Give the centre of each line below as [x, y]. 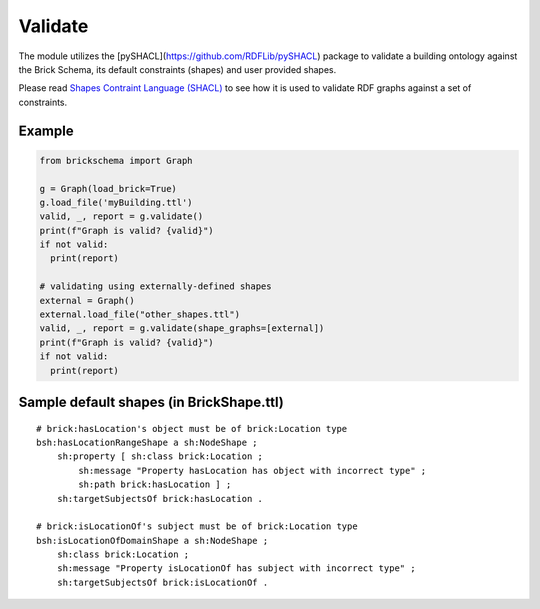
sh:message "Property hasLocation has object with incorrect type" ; [252, 470]
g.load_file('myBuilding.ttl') [116, 202]
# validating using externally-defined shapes [155, 286]
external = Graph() [87, 300]
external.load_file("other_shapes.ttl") [139, 314]
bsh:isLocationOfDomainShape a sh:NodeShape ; [152, 540]
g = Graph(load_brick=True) [108, 188]
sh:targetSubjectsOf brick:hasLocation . [160, 498]
